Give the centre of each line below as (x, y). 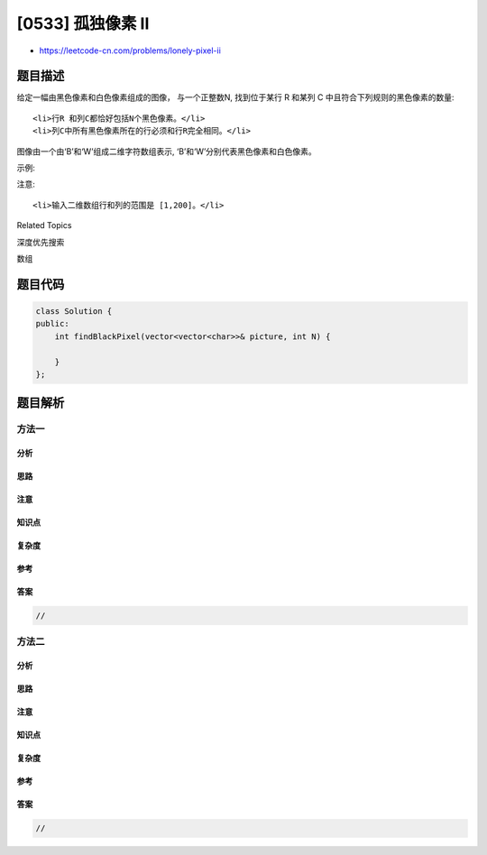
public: (52, 324)
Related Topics (44, 225)
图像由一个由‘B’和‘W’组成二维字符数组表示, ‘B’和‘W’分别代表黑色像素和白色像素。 (167, 151)
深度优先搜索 (41, 242)
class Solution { (74, 311)
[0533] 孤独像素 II (83, 23)
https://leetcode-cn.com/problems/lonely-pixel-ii (130, 51)
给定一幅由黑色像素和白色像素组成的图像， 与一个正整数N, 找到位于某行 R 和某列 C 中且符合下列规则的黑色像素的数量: (235, 97)
